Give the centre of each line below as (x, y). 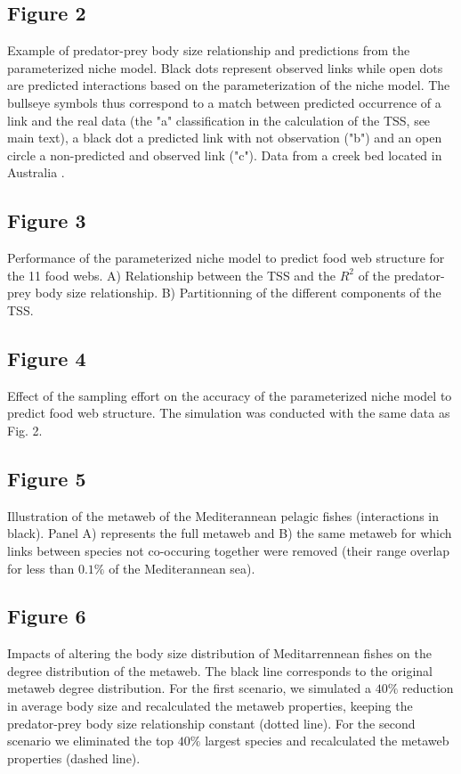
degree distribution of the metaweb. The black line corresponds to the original (220, 670)
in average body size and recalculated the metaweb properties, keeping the (210, 706)
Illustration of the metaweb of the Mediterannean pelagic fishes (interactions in (223, 515)
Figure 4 (47, 358)
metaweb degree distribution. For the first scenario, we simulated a (190, 688)
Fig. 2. (25, 430)
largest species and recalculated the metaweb (327, 741)
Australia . (36, 172)
